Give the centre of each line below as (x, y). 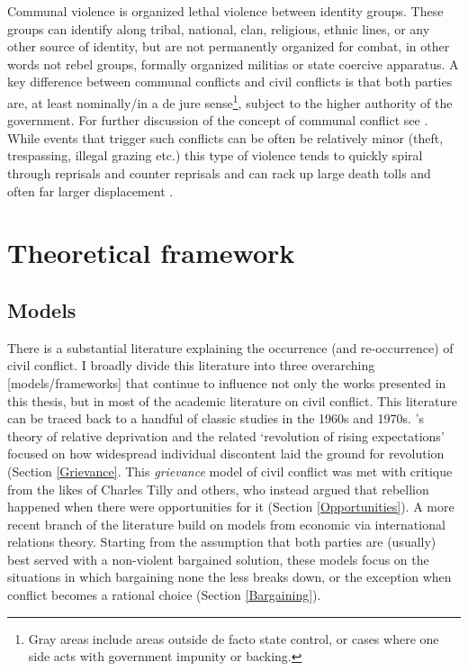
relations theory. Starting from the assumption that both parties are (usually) (222, 542)
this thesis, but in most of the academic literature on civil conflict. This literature (232, 400)
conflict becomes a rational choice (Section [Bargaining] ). (164, 595)
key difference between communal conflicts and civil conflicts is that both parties (230, 82)
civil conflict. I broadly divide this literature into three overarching (191, 365)
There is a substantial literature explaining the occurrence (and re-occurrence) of (230, 347)
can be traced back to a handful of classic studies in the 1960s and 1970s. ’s (216, 418)
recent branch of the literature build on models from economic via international (226, 524)
